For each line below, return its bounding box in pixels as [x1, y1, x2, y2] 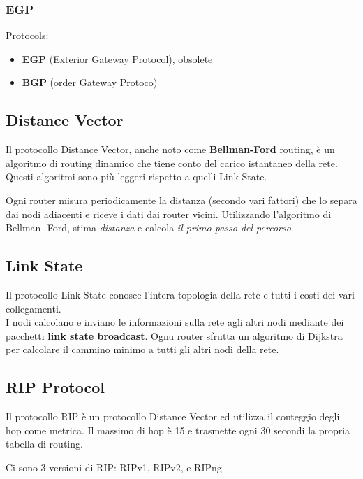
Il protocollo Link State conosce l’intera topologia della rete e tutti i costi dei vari [6, 287, 355, 301]
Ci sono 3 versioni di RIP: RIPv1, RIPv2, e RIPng [6, 459, 222, 474]
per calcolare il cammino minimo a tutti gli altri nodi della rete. [6, 342, 279, 357]
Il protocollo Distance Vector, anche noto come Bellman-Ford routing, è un [6, 142, 335, 157]
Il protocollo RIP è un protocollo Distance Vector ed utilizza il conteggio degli [6, 409, 340, 424]
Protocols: [6, 28, 49, 43]
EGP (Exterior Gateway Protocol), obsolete [22, 51, 213, 66]
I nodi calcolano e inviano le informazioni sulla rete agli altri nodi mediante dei [6, 315, 344, 329]
